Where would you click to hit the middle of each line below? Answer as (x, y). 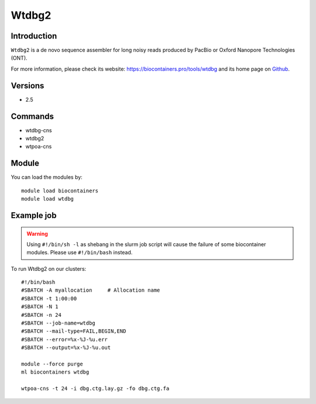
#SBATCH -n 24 (41, 315)
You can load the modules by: (47, 177)
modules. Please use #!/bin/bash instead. (80, 253)
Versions (28, 86)
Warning (37, 233)
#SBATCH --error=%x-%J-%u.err (65, 339)
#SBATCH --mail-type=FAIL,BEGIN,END (74, 331)
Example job (34, 215)
